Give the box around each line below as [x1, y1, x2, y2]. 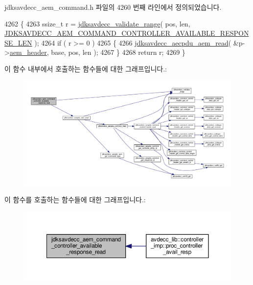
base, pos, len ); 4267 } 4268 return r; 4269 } [51, 47, 185, 57]
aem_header [9, 47, 47, 57]
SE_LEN [4, 37, 32, 47]
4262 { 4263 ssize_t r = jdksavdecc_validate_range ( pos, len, [4, 18, 190, 28]
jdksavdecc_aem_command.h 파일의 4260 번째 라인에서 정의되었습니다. [4, 2, 222, 12]
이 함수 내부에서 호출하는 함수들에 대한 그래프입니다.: [4, 63, 167, 73]
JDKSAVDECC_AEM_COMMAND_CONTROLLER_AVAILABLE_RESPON [4, 28, 249, 38]
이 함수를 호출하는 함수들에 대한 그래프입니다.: [4, 194, 146, 205]
